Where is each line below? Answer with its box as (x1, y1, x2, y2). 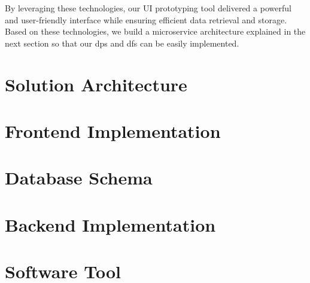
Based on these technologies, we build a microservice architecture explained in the (5, 25, 306, 38)
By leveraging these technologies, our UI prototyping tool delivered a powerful (5, 2, 291, 14)
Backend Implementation (5, 212, 216, 236)
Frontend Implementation (5, 118, 221, 143)
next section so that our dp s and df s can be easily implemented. (5, 36, 239, 49)
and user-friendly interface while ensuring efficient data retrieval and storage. (5, 13, 287, 26)
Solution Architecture (5, 72, 187, 96)
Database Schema (5, 165, 153, 190)
